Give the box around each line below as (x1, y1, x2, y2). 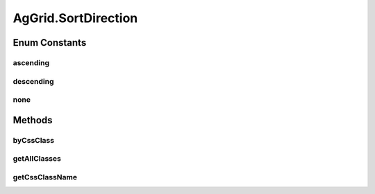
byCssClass (12, 135, 55, 145)
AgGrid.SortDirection (12, 10, 138, 26)
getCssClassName (12, 172, 78, 182)
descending (12, 76, 55, 86)
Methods (12, 114, 53, 126)
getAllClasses (12, 154, 62, 164)
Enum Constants (12, 37, 87, 48)
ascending (12, 58, 50, 67)
